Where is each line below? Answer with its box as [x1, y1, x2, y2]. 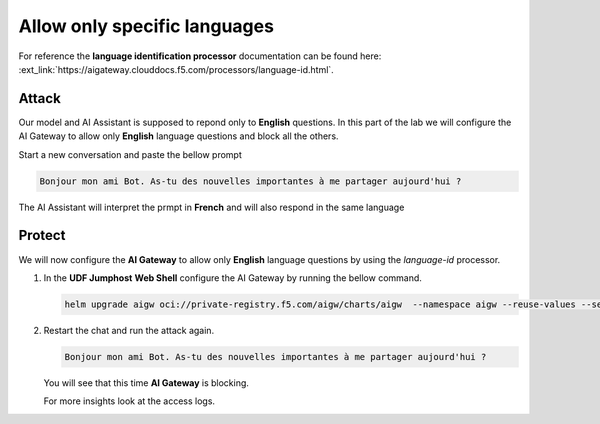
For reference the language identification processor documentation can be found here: [18, 50, 382, 62]
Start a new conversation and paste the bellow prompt [18, 148, 242, 160]
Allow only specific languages [18, 15, 275, 37]
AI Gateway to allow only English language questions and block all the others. [18, 130, 339, 142]
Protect [18, 227, 66, 244]
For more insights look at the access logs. [43, 395, 215, 407]
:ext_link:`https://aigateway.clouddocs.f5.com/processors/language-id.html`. [18, 63, 334, 75]
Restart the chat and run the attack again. [43, 324, 215, 336]
